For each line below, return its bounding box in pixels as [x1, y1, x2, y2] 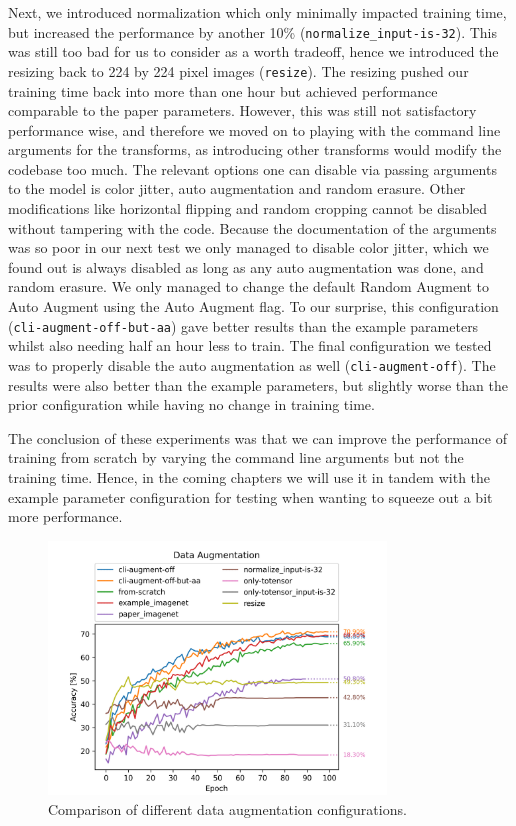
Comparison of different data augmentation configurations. [48, 798, 407, 819]
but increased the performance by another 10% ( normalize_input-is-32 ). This [8, 21, 498, 42]
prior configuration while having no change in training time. [8, 394, 375, 415]
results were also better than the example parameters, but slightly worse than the [8, 374, 508, 395]
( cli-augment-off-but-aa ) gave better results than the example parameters [8, 315, 479, 336]
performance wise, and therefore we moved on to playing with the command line [8, 119, 501, 140]
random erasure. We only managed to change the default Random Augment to [8, 276, 490, 297]
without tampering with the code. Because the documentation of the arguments [8, 217, 497, 238]
